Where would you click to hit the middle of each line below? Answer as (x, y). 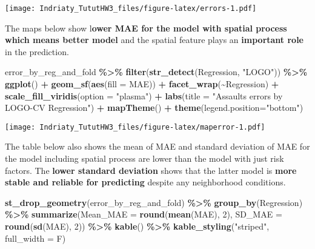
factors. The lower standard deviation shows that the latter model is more (151, 170)
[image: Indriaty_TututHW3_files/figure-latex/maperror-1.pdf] (135, 127)
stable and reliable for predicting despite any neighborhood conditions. (145, 182)
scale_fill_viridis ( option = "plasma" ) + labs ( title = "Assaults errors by (144, 95)
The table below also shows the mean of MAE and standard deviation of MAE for (157, 146)
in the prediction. (37, 51)
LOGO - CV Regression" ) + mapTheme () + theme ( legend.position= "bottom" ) (154, 108)
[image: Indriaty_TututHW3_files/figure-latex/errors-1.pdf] (131, 8)
